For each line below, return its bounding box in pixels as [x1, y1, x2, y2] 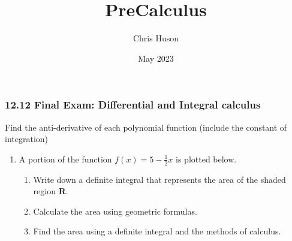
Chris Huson [133, 32, 179, 44]
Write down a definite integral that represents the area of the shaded [33, 173, 286, 185]
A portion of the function [19, 152, 112, 165]
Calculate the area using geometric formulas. [33, 204, 197, 217]
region [33, 185, 56, 197]
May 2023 [138, 52, 174, 64]
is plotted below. [176, 152, 237, 165]
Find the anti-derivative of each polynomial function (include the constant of [5, 120, 287, 133]
